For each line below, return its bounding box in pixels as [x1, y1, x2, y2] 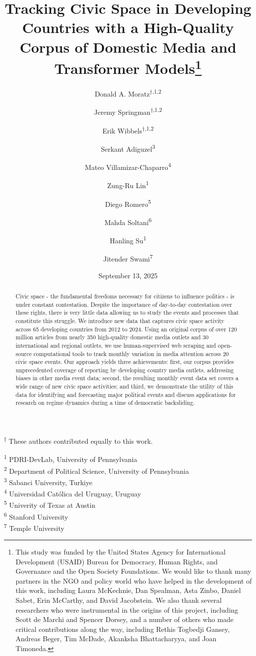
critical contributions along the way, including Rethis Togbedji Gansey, [15, 623, 230, 634]
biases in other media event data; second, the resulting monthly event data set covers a [15, 374, 239, 382]
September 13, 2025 [98, 270, 158, 280]
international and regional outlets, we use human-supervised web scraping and [15, 341, 216, 349]
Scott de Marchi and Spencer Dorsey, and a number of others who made [15, 614, 234, 624]
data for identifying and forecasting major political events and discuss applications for [15, 390, 236, 398]
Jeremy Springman [94, 106, 151, 117]
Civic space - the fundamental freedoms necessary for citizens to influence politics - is [15, 292, 234, 300]
